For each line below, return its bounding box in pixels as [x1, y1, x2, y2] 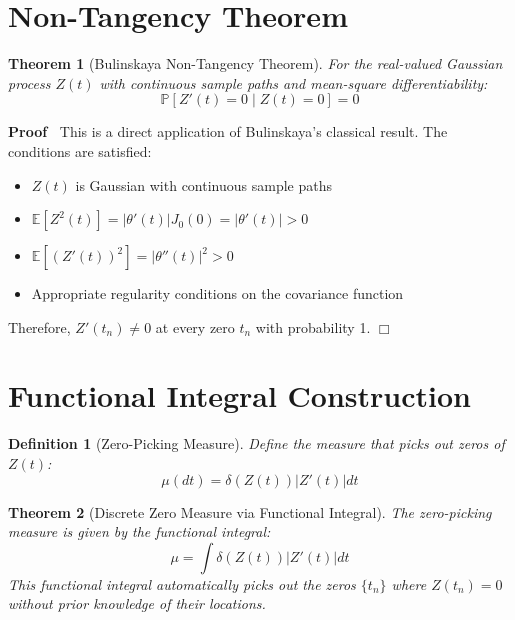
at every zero [155, 316, 235, 337]
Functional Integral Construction [8, 375, 471, 416]
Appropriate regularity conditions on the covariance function [31, 283, 404, 304]
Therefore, [8, 316, 71, 337]
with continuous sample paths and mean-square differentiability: [99, 72, 488, 93]
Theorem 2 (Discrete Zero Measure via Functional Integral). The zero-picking [8, 501, 492, 522]
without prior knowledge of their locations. [8, 593, 266, 614]
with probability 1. [255, 316, 371, 337]
